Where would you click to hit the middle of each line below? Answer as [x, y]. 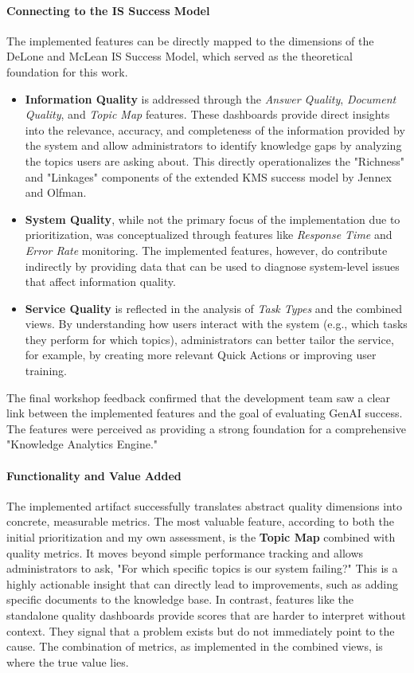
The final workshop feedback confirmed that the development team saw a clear [199, 397]
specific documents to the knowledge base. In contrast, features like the [180, 599]
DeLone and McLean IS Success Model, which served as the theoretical [180, 56]
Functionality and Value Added [94, 475]
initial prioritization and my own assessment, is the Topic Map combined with [201, 537]
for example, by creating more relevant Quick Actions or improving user [201, 355]
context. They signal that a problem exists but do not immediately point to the [201, 630]
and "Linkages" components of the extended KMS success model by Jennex [208, 176]
